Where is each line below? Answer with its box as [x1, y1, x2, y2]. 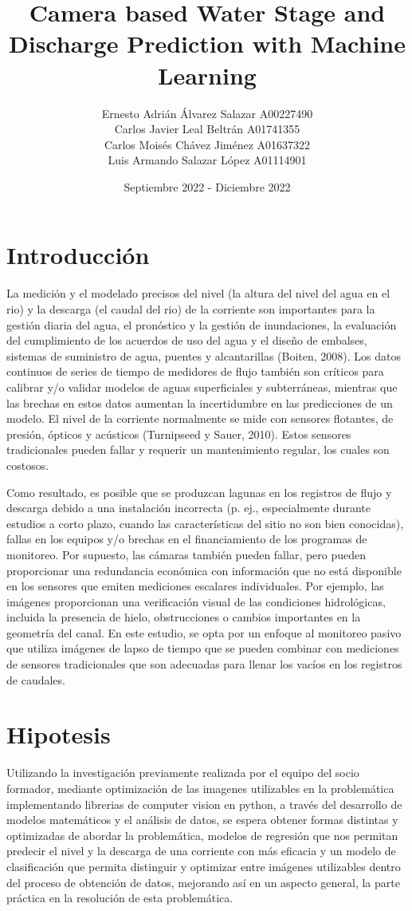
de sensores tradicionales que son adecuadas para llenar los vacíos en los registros [6, 656, 402, 672]
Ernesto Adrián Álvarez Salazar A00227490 [101, 105, 313, 121]
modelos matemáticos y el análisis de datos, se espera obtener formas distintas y [6, 811, 398, 828]
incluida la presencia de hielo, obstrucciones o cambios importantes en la [6, 609, 361, 625]
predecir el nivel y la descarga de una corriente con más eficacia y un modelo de [6, 842, 396, 859]
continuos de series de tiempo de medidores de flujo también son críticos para [6, 363, 384, 380]
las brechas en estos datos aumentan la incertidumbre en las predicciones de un [6, 394, 393, 411]
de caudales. [6, 671, 65, 688]
